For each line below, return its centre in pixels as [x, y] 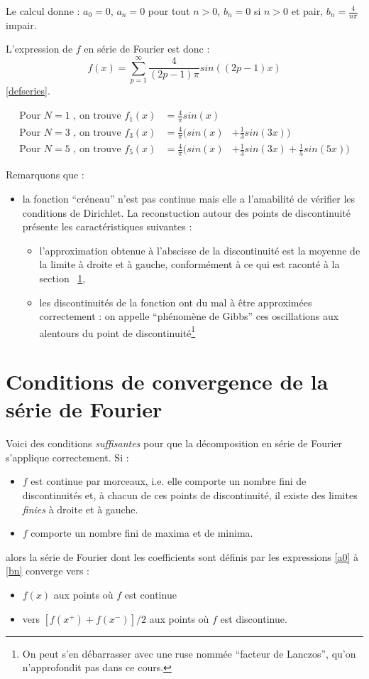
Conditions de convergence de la [167, 381]
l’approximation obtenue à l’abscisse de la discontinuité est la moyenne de [200, 250]
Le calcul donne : [43, 11]
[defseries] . [28, 91]
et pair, [307, 11]
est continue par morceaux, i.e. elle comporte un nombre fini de [169, 481]
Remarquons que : [45, 175]
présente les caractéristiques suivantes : [107, 226]
